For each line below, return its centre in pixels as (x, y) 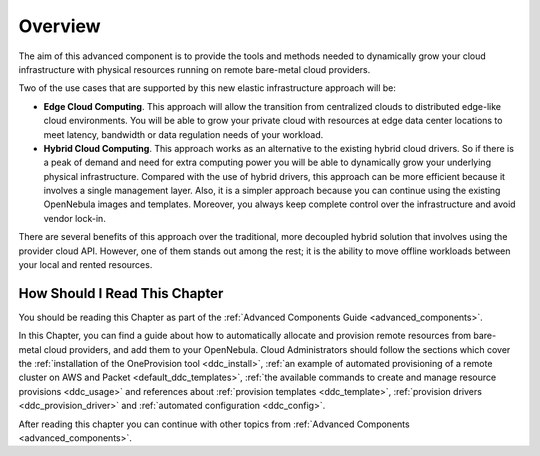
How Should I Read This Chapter (121, 293)
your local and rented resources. (85, 265)
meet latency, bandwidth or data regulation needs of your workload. (183, 134)
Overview (59, 26)
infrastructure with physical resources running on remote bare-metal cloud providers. (194, 69)
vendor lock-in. (75, 218)
